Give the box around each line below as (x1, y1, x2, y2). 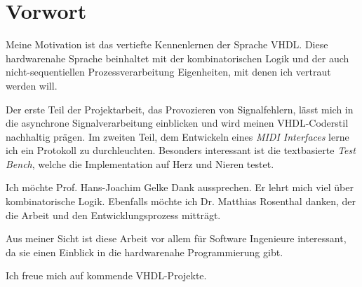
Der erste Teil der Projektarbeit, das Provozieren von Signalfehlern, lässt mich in (6, 101, 354, 116)
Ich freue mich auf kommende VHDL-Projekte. (6, 268, 207, 283)
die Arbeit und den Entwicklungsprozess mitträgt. (6, 207, 221, 222)
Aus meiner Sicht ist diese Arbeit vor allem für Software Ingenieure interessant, (6, 231, 347, 246)
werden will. (6, 78, 58, 92)
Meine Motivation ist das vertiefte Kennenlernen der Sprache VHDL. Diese (6, 37, 328, 52)
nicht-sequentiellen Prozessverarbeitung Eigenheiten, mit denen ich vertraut (6, 64, 331, 79)
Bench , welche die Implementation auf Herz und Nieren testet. (6, 156, 274, 171)
